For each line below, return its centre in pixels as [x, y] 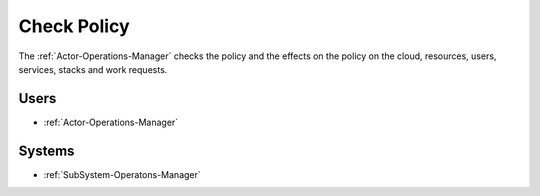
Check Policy [74, 26]
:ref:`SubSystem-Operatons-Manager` [122, 174]
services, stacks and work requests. [93, 69]
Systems [46, 150]
